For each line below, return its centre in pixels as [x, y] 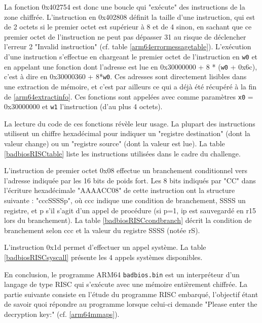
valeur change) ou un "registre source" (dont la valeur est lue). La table [115, 143]
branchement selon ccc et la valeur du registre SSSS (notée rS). [102, 230]
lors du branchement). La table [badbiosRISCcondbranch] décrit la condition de [128, 220]
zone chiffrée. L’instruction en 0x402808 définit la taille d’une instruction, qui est [130, 17]
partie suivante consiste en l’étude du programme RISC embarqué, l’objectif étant [131, 294]
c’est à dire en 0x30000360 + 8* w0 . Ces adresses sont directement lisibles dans [125, 76]
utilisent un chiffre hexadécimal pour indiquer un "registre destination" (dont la [127, 133]
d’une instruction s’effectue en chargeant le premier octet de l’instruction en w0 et [131, 56]
